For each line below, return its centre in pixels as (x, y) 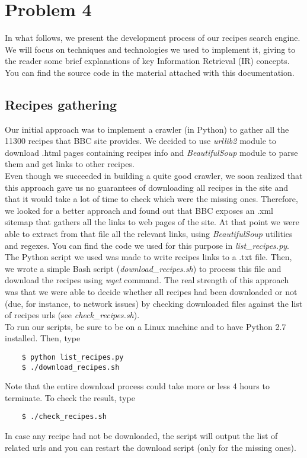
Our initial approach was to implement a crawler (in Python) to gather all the (147, 129)
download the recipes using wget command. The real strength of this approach (147, 280)
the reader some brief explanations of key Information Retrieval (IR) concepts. (147, 61)
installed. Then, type (43, 338)
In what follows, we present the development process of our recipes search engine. (153, 38)
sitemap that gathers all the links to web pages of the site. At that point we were (152, 222)
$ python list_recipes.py (73, 357)
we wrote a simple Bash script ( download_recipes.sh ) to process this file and (143, 268)
